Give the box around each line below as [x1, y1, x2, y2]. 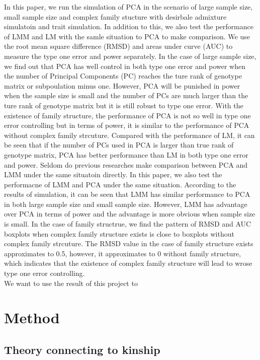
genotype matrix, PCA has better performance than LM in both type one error [4, 149, 248, 160]
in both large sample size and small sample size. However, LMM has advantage [4, 198, 247, 209]
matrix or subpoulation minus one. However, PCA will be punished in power [4, 80, 240, 91]
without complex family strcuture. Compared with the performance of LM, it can [4, 129, 255, 140]
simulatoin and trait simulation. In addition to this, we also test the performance [4, 21, 253, 32]
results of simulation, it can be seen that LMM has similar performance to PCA [4, 189, 250, 199]
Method [4, 307, 60, 328]
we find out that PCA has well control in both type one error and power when [4, 60, 245, 71]
